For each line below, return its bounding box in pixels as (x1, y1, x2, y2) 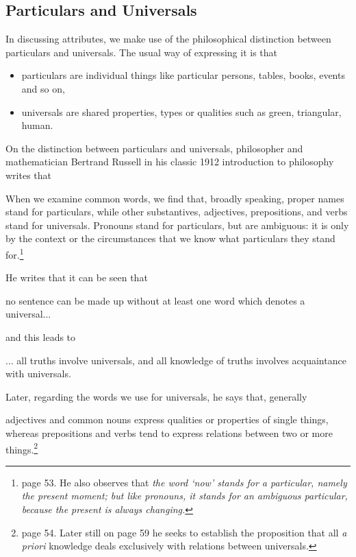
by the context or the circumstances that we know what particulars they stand (5, 231, 335, 246)
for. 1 (5, 245, 24, 261)
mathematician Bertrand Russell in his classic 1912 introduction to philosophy (5, 154, 334, 169)
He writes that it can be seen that (5, 270, 148, 285)
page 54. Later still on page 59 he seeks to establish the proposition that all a (21, 525, 347, 539)
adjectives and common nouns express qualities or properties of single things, (5, 412, 329, 427)
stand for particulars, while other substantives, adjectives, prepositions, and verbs (5, 204, 348, 219)
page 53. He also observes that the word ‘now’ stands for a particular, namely (21, 475, 347, 489)
